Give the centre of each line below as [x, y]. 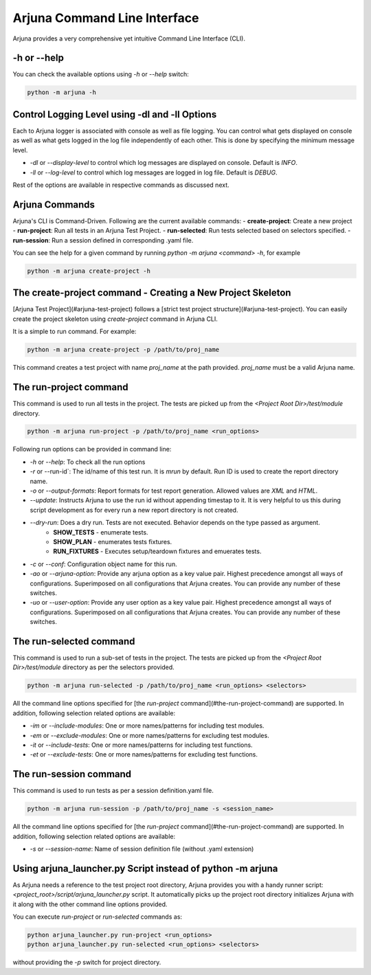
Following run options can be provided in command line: [92, 449]
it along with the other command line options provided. [90, 904]
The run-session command [72, 774]
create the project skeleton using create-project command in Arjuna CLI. [115, 319]
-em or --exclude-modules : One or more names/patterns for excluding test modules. [149, 735]
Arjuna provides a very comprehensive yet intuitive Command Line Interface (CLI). [129, 38]
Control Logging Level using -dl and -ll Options [115, 114]
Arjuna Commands [54, 204]
